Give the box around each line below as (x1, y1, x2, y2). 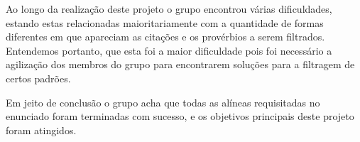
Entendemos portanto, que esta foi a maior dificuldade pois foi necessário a (6, 43, 332, 58)
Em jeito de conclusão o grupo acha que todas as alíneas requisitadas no (6, 94, 320, 109)
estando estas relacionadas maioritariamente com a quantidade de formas (6, 15, 324, 30)
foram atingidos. (6, 122, 77, 137)
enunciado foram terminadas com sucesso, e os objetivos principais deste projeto (6, 109, 354, 124)
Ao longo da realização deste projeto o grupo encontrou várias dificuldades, (6, 1, 332, 16)
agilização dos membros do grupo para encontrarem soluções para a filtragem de (6, 57, 355, 72)
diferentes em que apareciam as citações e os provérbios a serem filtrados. (6, 29, 325, 44)
